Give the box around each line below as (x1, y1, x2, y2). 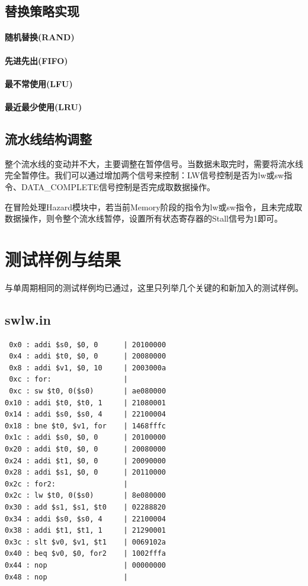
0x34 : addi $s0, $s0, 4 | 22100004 (5, 514, 166, 523)
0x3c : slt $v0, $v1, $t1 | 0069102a (5, 537, 166, 546)
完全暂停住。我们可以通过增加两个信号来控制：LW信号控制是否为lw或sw (5, 169, 284, 181)
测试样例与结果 (5, 246, 121, 271)
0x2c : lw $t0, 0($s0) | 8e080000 (5, 491, 166, 500)
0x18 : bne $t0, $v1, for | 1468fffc (5, 421, 166, 430)
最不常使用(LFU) (5, 77, 73, 89)
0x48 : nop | (5, 572, 128, 581)
